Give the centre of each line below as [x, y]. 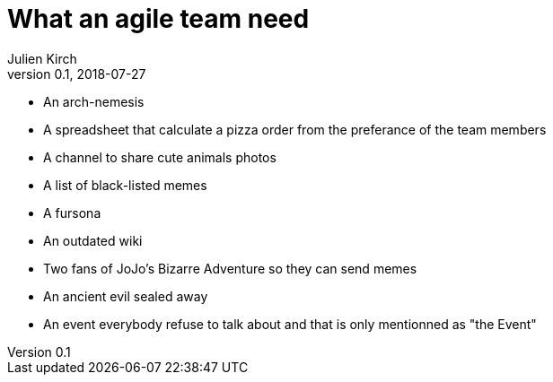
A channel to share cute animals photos [160, 157]
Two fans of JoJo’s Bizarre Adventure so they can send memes [230, 268]
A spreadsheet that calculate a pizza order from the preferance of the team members [295, 129]
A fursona [72, 213]
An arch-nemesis [94, 101]
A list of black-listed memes [125, 185]
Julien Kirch [42, 58]
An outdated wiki [93, 240]
